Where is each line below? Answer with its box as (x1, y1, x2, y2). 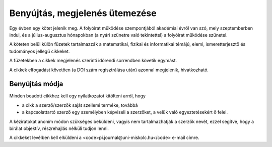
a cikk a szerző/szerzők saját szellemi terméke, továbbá (22, 102, 138, 108)
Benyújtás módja (9, 80, 63, 88)
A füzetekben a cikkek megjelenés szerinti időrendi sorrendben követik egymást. (9, 58, 177, 64)
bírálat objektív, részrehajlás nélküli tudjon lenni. (9, 125, 109, 131)
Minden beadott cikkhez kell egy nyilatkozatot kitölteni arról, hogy (9, 93, 146, 99)
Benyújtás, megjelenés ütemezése (9, 8, 157, 19)
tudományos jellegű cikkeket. (9, 48, 70, 54)
